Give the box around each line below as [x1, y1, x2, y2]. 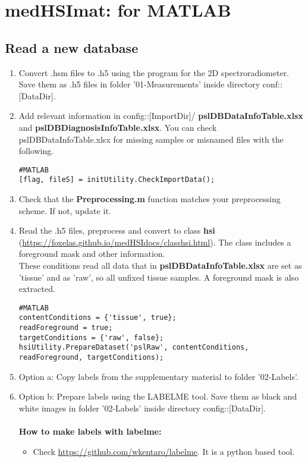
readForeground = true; [18, 323, 113, 332]
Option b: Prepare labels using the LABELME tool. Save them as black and [18, 390, 297, 403]
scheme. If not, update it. [18, 204, 111, 216]
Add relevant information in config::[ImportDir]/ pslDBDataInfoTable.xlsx [18, 109, 303, 122]
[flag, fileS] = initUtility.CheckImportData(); [18, 175, 215, 184]
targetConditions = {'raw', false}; [18, 333, 164, 342]
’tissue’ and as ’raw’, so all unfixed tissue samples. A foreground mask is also [18, 271, 299, 283]
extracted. [18, 282, 55, 295]
